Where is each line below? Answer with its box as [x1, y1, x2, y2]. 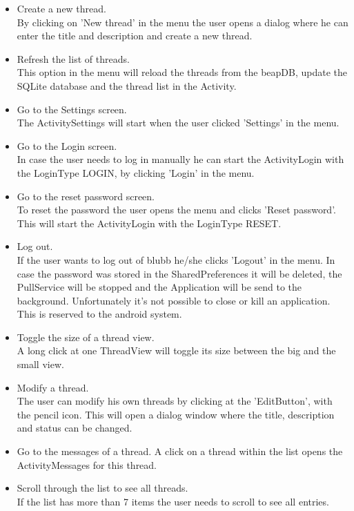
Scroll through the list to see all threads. [17, 481, 188, 495]
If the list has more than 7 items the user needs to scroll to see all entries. [17, 494, 329, 508]
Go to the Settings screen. [17, 102, 127, 116]
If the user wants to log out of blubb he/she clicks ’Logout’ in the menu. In [17, 252, 335, 267]
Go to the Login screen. [17, 138, 117, 153]
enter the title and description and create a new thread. [17, 28, 253, 43]
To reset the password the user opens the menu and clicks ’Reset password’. [17, 202, 336, 217]
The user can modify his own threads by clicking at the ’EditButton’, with [17, 394, 333, 408]
